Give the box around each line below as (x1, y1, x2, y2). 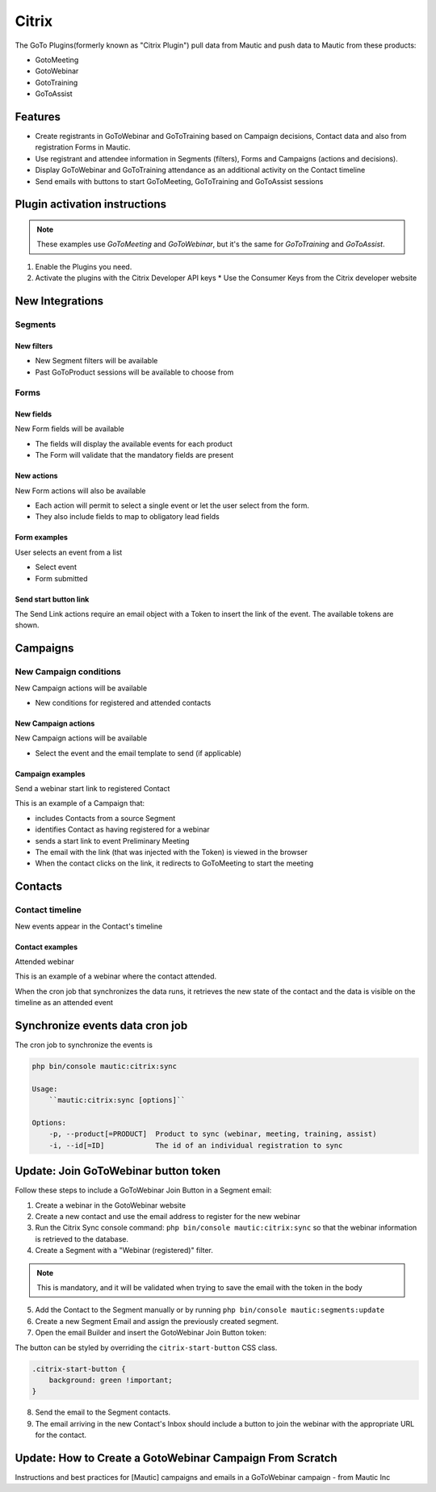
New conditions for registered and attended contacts (35, 698, 212, 707)
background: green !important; (48, 1375, 173, 1385)
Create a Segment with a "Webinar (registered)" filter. (35, 1246, 214, 1255)
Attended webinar (15, 957, 74, 966)
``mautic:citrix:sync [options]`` (48, 1096, 186, 1105)
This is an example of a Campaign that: (15, 798, 145, 808)
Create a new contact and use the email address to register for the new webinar (35, 1212, 301, 1222)
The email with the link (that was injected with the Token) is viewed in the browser (35, 848, 308, 857)
